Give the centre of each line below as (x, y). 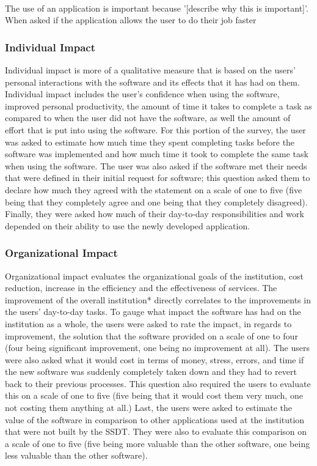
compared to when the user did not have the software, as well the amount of (148, 118)
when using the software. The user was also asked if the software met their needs (156, 165)
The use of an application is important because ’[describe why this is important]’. (157, 8)
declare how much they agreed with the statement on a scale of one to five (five (154, 189)
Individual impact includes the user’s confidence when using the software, (142, 94)
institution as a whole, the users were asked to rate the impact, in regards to (148, 323)
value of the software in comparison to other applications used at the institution (155, 419)
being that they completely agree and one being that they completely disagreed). (156, 202)
